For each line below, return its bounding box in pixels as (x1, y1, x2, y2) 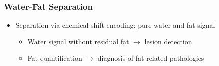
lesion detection (144, 36, 192, 46)
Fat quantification (27, 53, 82, 63)
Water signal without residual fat (27, 36, 129, 46)
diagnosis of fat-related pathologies (97, 53, 204, 63)
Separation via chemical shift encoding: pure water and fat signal (15, 20, 215, 30)
